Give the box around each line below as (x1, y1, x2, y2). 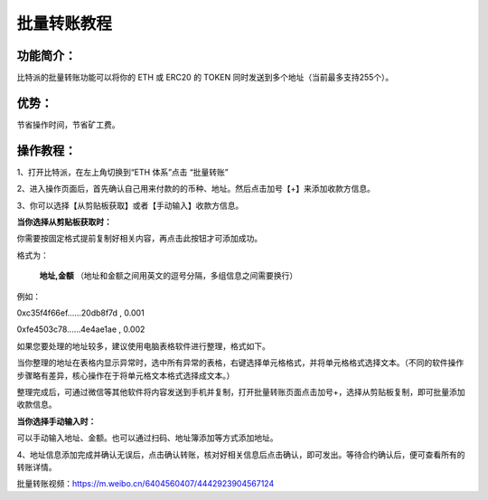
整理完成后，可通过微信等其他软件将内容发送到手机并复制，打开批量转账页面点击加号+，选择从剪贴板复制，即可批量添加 (16, 386, 465, 397)
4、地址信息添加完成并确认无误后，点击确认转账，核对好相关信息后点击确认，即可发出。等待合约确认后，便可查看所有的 (16, 448, 465, 460)
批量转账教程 (16, 14, 113, 33)
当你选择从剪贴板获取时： (16, 217, 112, 228)
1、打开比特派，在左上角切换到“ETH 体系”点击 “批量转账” (16, 166, 230, 177)
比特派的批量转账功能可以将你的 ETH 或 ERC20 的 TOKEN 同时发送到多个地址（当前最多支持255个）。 (16, 72, 394, 83)
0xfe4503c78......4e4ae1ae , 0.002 (16, 324, 145, 335)
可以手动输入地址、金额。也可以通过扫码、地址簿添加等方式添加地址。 (16, 432, 278, 443)
